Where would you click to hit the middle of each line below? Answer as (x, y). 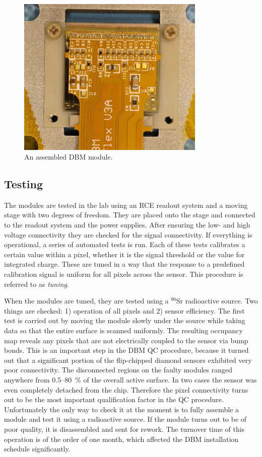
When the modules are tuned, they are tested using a (86, 301)
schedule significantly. (37, 449)
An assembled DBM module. (69, 157)
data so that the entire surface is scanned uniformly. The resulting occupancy (123, 330)
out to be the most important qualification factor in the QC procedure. (114, 399)
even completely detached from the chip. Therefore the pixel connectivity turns (126, 389)
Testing (23, 184)
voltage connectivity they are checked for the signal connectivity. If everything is (128, 234)
